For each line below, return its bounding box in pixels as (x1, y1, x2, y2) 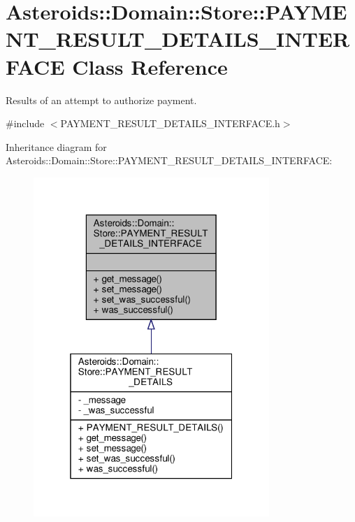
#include (6, 116, 45, 131)
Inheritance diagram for (6, 139, 107, 154)
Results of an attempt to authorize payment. (6, 92, 197, 107)
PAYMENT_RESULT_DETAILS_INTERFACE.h (60, 116, 280, 131)
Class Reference (72, 52, 228, 80)
